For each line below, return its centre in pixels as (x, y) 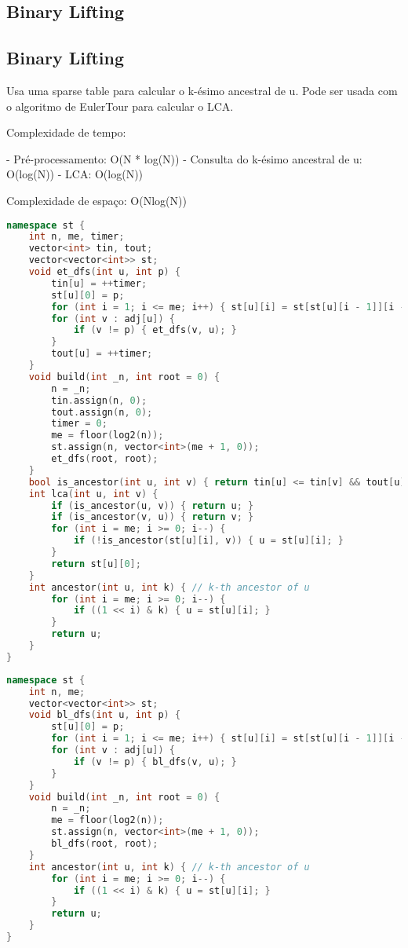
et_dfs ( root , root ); (105, 459)
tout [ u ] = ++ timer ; (102, 354)
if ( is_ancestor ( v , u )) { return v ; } (153, 517)
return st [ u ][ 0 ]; (96, 564)
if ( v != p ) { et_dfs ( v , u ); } (155, 330)
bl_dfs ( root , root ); (105, 844)
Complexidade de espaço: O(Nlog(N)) (97, 200)
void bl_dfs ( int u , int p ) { (105, 715)
